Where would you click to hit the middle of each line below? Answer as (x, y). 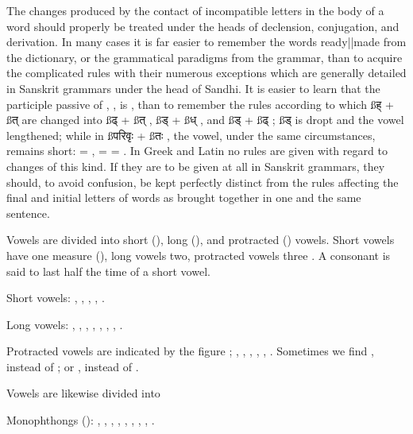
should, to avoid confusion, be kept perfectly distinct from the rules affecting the (203, 182)
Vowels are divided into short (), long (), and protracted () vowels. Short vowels (201, 240)
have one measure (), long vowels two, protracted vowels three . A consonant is (199, 255)
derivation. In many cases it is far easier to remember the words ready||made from (206, 42)
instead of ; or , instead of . (73, 366)
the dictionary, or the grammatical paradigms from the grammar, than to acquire (205, 57)
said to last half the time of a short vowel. (108, 271)
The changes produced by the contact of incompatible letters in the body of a (195, 10)
